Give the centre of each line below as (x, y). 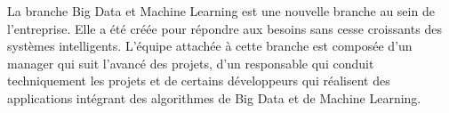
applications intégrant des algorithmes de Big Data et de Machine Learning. (214, 97)
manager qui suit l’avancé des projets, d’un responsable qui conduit (191, 63)
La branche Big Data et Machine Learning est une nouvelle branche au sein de (221, 11)
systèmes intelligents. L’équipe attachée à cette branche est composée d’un (210, 46)
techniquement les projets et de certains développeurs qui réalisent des (199, 81)
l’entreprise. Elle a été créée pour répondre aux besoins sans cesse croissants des (224, 28)
